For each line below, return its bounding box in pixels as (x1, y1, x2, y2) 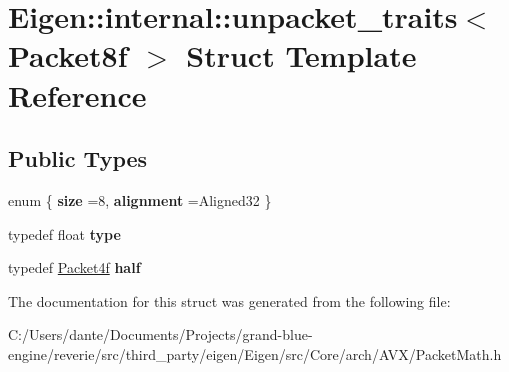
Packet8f (8, 35, 128, 76)
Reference (8, 74, 147, 115)
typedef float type (8, 223, 121, 244)
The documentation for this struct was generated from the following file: (8, 290, 451, 311)
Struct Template (186, 35, 417, 76)
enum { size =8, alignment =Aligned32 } (8, 189, 272, 210)
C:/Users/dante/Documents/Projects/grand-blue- (8, 324, 313, 345)
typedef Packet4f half (8, 257, 141, 278)
